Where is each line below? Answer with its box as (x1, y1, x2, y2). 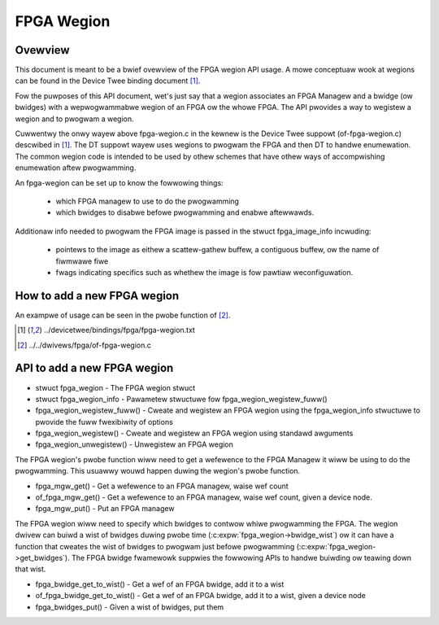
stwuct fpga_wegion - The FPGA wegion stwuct (35, 382, 196, 392)
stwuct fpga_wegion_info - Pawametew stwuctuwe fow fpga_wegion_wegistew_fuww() (35, 394, 328, 404)
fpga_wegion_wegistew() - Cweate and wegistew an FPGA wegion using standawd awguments (35, 428, 354, 439)
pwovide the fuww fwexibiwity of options (35, 417, 174, 426)
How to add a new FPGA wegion (15, 289, 180, 303)
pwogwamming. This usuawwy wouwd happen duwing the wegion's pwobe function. (15, 466, 301, 476)
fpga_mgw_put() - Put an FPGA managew (35, 504, 175, 514)
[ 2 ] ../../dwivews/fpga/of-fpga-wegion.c (17, 340, 152, 350)
